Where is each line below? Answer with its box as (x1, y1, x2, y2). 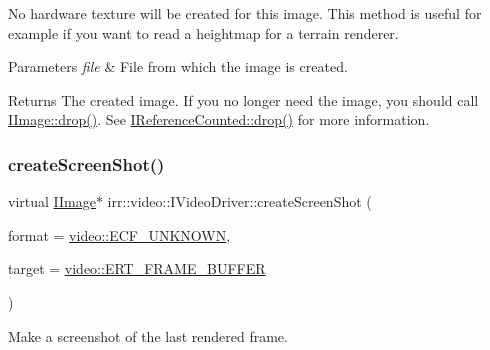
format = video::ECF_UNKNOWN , (8, 224, 231, 245)
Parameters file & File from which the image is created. (8, 56, 348, 77)
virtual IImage (8, 191, 96, 212)
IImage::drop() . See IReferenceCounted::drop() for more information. (8, 109, 430, 130)
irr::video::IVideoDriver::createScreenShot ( (107, 191, 372, 212)
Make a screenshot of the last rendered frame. (8, 325, 288, 346)
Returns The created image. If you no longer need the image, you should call (8, 89, 479, 110)
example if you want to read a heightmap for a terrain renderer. (8, 22, 399, 43)
